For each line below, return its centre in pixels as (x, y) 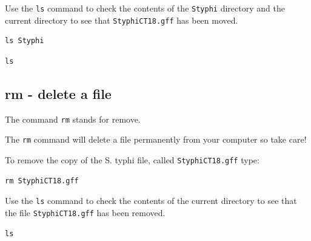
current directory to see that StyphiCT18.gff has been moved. (122, 20)
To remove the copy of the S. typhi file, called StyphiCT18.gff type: (132, 160)
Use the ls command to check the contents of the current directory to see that (151, 201)
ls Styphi (25, 41)
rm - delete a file (58, 93)
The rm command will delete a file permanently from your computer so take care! (156, 139)
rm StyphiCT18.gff (42, 181)
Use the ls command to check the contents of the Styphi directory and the (145, 8)
